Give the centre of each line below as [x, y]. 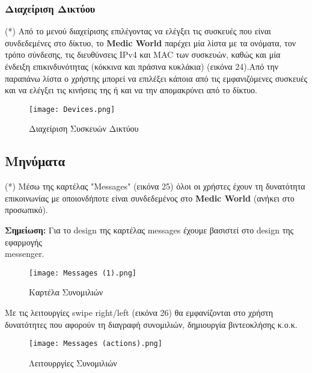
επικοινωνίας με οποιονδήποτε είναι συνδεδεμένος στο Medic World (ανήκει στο [150, 198]
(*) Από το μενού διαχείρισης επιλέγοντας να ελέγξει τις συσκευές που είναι [138, 31]
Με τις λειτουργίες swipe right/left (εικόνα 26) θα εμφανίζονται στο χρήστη [139, 313]
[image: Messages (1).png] [83, 273]
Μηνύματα [35, 161]
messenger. [25, 254]
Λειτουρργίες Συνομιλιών [73, 362]
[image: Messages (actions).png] [96, 344]
